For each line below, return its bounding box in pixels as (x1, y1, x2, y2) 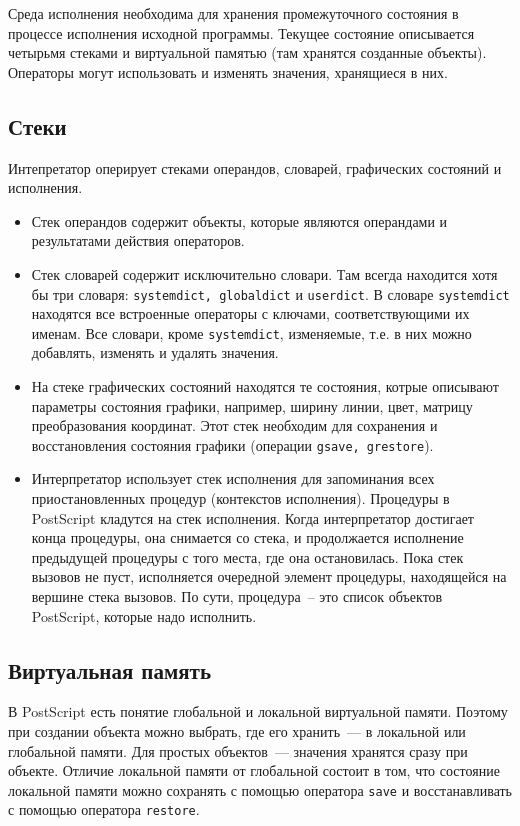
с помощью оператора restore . (8, 799, 200, 820)
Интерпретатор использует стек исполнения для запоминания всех (31, 468, 435, 489)
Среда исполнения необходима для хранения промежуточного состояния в (8, 3, 459, 23)
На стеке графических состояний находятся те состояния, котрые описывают (31, 376, 499, 397)
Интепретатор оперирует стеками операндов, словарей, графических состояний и (8, 157, 502, 178)
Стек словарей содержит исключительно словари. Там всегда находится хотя (31, 263, 498, 284)
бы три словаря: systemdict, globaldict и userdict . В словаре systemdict (31, 283, 510, 304)
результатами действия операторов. (31, 230, 245, 251)
